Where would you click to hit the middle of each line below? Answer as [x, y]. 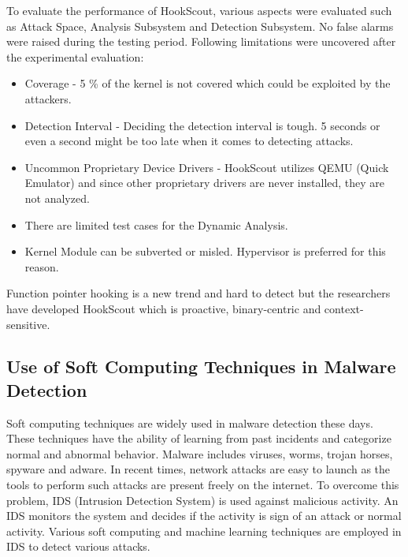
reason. [42, 266]
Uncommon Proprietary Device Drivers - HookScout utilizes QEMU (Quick [207, 167]
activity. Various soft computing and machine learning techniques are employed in [204, 531]
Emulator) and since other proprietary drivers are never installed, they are [205, 183]
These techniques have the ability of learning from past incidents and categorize [199, 438]
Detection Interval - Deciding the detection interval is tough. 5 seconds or [202, 125]
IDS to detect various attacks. [78, 546]
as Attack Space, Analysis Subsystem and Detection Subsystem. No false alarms [200, 26]
